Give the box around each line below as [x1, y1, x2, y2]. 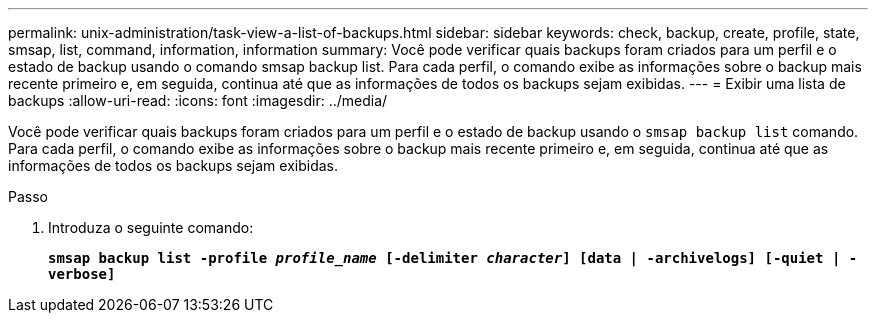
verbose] [48, 266, 116, 282]
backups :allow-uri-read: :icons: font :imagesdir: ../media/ [8, 92, 388, 109]
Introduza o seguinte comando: [48, 219, 254, 236]
